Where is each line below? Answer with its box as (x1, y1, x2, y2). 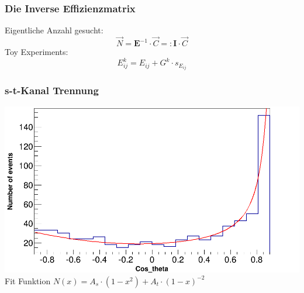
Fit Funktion (5, 274, 51, 287)
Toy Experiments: (5, 46, 68, 58)
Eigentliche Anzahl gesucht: (5, 24, 103, 36)
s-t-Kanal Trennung (5, 83, 99, 98)
